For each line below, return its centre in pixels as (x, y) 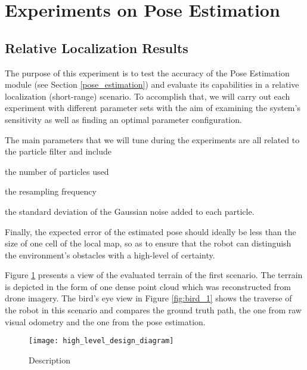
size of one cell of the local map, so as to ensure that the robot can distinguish (148, 243)
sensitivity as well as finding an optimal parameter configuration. (123, 119)
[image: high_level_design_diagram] (101, 341)
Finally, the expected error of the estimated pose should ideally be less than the (151, 231)
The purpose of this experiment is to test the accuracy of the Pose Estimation (147, 73)
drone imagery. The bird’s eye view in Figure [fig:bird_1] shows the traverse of (148, 298)
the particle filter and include (58, 151)
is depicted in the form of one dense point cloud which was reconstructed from (148, 286)
